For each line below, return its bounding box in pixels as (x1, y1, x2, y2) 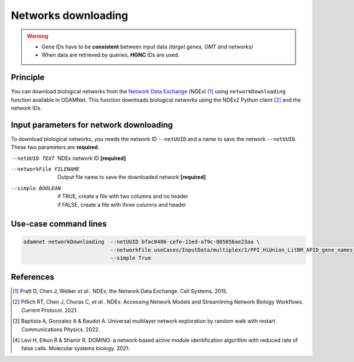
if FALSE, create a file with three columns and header (57, 201, 186, 208)
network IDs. (11, 105, 42, 112)
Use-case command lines (11, 219, 107, 229)
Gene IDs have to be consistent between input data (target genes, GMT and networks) (41, 43, 254, 50)
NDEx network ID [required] (57, 154, 126, 162)
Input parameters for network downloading (11, 120, 173, 130)
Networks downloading (11, 9, 129, 22)
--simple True (110, 255, 152, 262)
